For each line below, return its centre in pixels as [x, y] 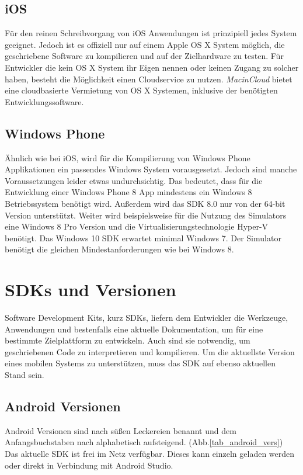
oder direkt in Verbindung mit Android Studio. [89, 465]
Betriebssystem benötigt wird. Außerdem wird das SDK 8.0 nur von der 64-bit [145, 203]
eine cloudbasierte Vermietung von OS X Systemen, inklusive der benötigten [141, 90]
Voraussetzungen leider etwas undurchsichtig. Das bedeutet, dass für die [134, 180]
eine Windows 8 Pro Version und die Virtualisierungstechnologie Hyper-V [137, 226]
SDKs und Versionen [90, 289]
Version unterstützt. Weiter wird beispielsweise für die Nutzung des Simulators [146, 215]
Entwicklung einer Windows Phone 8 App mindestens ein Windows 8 [128, 192]
